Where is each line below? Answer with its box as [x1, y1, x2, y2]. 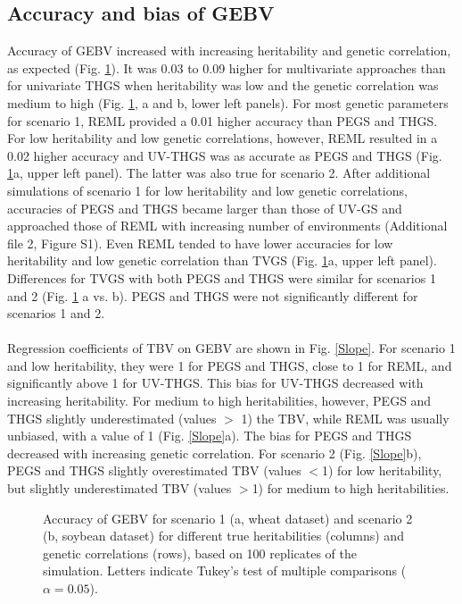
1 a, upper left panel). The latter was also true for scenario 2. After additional [7, 164, 431, 182]
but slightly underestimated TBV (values [7, 479, 232, 498]
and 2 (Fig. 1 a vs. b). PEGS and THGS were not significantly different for [7, 286, 418, 305]
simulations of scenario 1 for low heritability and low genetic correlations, [7, 180, 408, 199]
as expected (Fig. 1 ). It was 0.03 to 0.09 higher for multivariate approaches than [7, 58, 446, 77]
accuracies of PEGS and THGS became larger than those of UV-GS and [7, 198, 402, 217]
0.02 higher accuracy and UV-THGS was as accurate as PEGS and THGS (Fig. [7, 146, 442, 164]
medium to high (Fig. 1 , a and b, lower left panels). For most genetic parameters [7, 93, 449, 112]
